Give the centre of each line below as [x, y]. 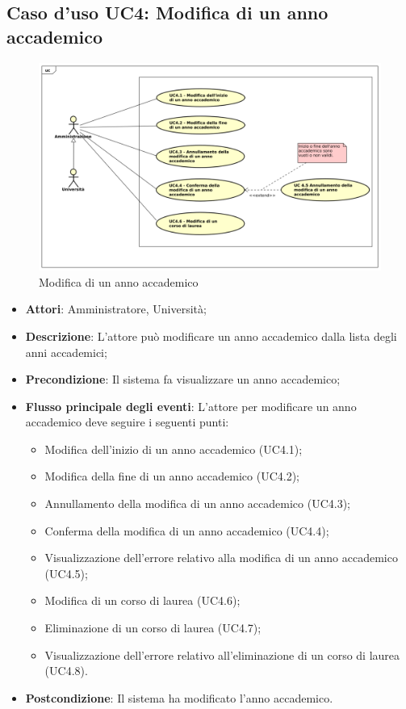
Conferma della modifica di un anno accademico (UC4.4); [187, 530]
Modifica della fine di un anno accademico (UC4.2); [172, 476]
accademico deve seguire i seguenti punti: [127, 422]
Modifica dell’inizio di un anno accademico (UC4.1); [174, 449]
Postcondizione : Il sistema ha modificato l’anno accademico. [179, 697]
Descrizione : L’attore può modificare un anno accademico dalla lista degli [211, 336]
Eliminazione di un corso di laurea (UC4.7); [153, 628]
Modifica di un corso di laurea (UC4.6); [142, 600]
